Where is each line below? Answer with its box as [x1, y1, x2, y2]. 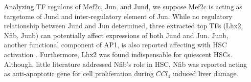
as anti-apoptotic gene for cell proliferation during [4, 68, 154, 79]
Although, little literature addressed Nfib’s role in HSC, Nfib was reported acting [4, 59, 247, 69]
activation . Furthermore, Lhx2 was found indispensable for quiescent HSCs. [4, 49, 232, 59]
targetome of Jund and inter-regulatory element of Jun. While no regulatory [4, 11, 232, 21]
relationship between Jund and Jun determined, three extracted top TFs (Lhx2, [4, 20, 243, 31]
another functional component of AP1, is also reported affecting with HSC [4, 40, 227, 50]
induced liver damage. [173, 68, 239, 79]
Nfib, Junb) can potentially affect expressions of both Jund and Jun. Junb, [4, 30, 228, 40]
